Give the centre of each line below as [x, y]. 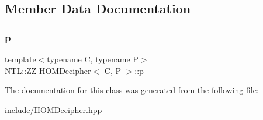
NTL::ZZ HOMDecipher [48, 70]
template [20, 59]
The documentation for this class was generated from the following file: [132, 90]
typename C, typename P [93, 59]
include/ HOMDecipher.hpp [53, 109]
